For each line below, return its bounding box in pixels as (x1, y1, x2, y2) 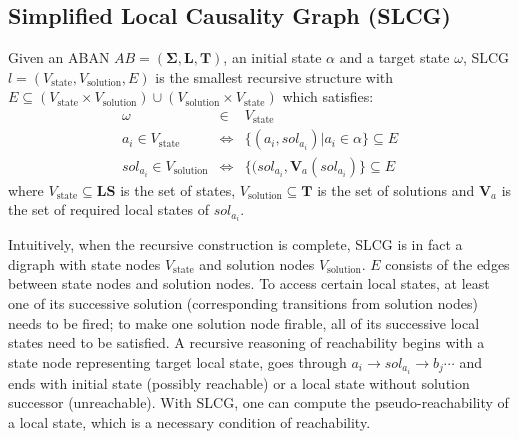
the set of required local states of (8, 199, 209, 220)
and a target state (339, 47, 450, 68)
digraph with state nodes (8, 253, 161, 274)
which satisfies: (282, 86, 374, 107)
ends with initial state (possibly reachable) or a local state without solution (8, 372, 470, 393)
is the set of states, (120, 179, 236, 200)
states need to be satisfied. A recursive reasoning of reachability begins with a (8, 332, 485, 353)
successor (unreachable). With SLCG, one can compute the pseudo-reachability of (8, 392, 509, 413)
